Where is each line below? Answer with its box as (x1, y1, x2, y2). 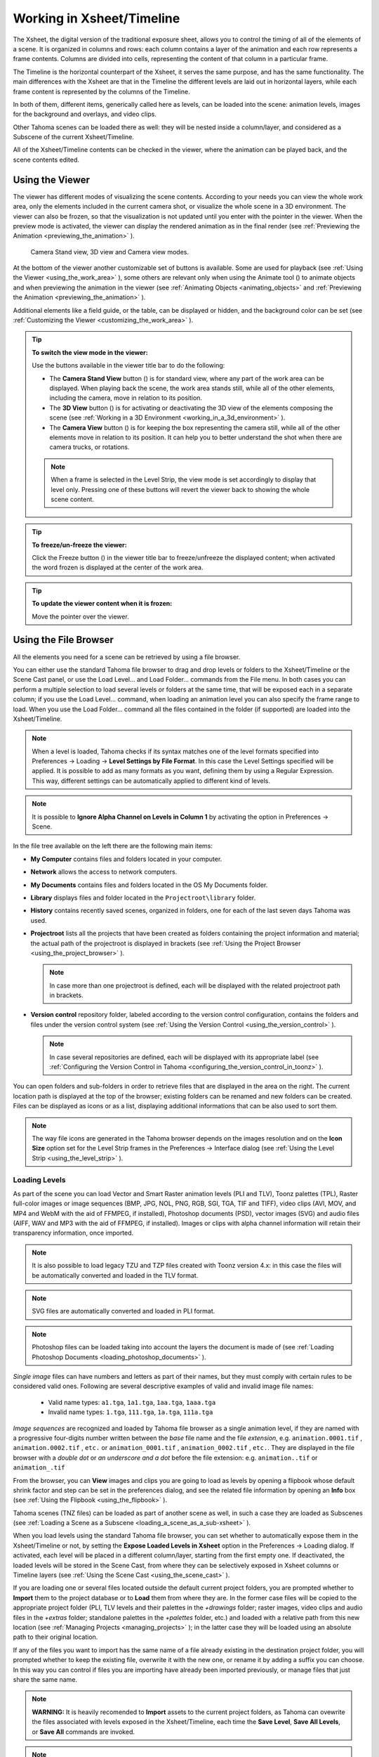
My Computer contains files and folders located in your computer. (30, 855, 222, 863)
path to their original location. (13, 1633, 98, 1641)
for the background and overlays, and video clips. (13, 110, 157, 119)
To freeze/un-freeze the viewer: (32, 540, 127, 549)
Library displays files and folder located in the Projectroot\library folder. (30, 893, 256, 902)
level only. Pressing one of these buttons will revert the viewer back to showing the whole (51, 485, 310, 493)
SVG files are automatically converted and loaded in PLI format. (32, 1307, 215, 1316)
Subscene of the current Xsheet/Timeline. (13, 133, 135, 141)
